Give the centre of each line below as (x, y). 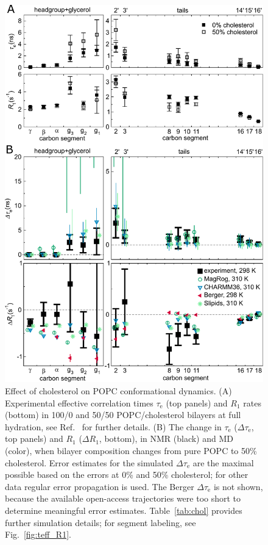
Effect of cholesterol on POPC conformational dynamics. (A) (118, 391)
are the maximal (223, 462)
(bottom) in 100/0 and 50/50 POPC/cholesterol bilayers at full (123, 415)
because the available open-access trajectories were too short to (123, 498)
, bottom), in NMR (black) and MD (166, 439)
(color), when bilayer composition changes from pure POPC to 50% (131, 451)
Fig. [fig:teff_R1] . (38, 534)
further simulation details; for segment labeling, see (100, 522)
